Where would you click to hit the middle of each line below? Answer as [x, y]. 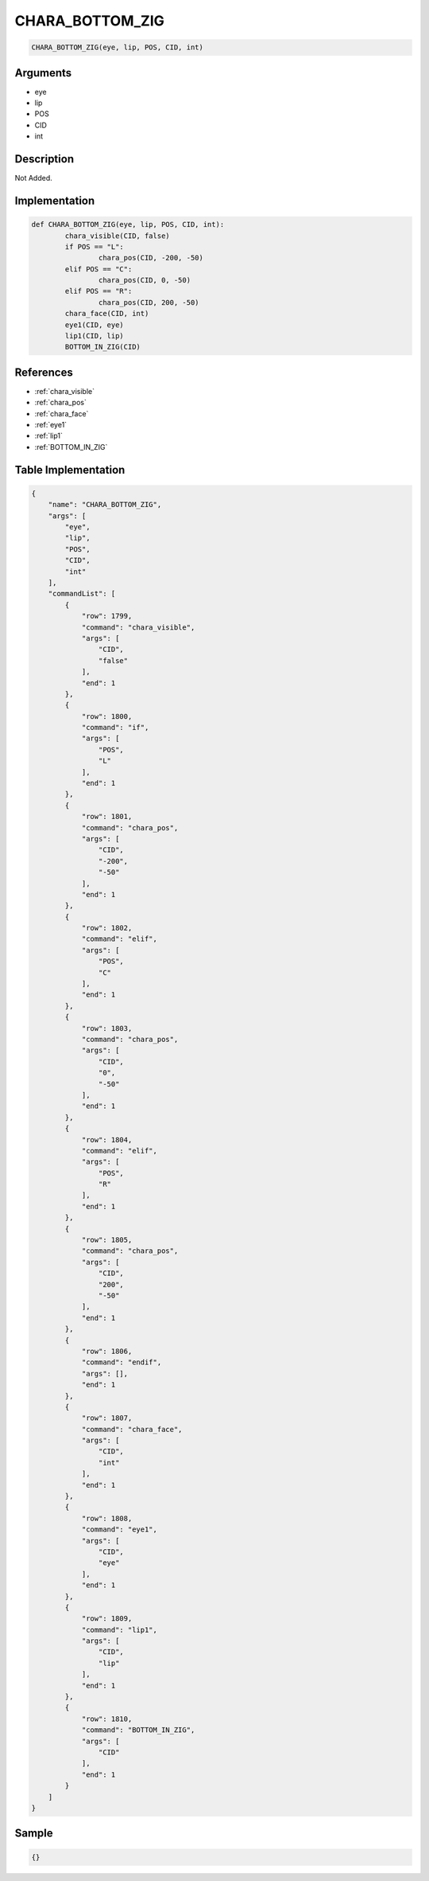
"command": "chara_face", [132, 1429]
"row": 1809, [107, 1619]
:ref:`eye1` [51, 425]
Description [44, 159]
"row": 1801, [107, 817]
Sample [34, 1834]
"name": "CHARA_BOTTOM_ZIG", [105, 505]
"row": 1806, [107, 1351]
